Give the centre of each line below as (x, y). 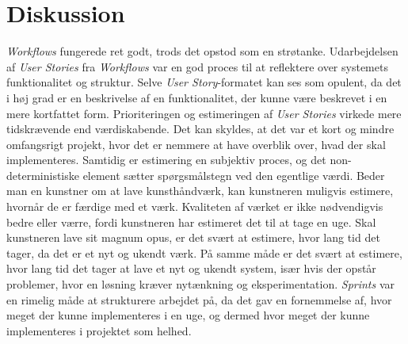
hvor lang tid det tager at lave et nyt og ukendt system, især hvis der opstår (191, 268)
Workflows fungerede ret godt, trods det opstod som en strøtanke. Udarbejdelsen (202, 51)
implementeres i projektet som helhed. (99, 330)
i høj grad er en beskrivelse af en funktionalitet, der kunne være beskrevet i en (197, 97)
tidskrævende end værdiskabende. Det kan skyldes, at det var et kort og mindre (200, 129)
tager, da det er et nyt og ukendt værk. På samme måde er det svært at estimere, (204, 252)
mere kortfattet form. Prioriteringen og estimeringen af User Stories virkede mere (204, 113)
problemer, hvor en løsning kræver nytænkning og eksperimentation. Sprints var (201, 284)
